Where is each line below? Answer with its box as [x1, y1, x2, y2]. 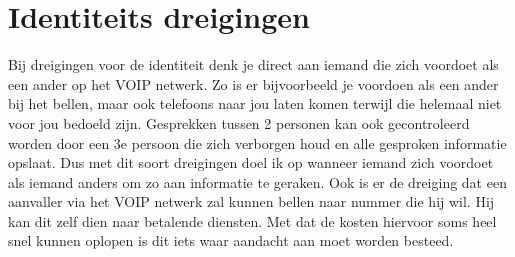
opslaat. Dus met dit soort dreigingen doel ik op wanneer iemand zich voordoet [8, 152, 494, 173]
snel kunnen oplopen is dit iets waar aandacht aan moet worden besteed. [8, 230, 454, 251]
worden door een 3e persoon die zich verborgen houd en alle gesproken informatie [8, 132, 507, 153]
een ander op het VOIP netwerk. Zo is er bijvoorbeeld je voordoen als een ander [8, 73, 499, 94]
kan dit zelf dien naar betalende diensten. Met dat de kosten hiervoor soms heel [8, 210, 497, 231]
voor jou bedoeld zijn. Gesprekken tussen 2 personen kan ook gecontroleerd [8, 112, 470, 133]
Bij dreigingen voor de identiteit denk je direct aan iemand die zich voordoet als [8, 54, 499, 75]
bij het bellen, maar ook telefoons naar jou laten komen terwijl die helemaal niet [8, 93, 502, 114]
